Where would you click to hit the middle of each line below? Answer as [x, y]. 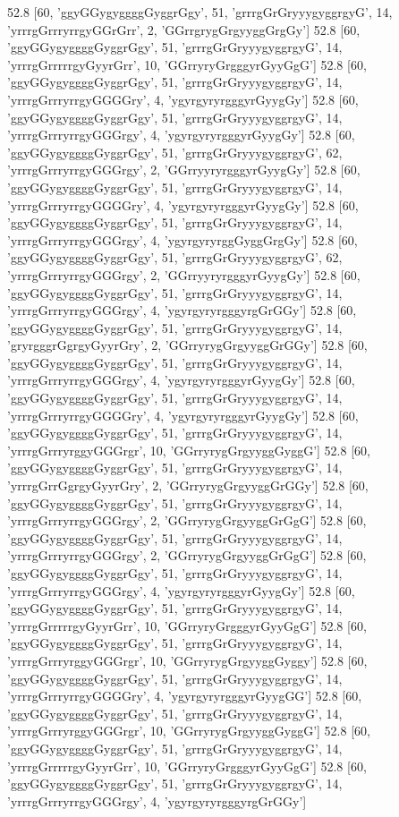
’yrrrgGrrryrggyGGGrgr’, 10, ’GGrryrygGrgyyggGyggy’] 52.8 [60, [187, 660]
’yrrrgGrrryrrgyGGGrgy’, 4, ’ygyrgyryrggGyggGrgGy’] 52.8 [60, [183, 239]
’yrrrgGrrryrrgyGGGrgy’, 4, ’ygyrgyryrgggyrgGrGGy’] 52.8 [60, [182, 310]
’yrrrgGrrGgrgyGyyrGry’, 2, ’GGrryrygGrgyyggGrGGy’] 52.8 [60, [188, 485]
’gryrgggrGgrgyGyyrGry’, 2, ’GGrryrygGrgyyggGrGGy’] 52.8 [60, [187, 345]
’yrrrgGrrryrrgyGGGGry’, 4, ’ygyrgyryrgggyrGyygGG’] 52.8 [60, [185, 696]
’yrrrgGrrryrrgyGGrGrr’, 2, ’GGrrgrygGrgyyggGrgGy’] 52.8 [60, [184, 29]
